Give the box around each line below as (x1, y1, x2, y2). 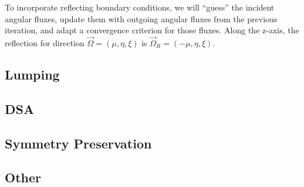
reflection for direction (5, 37, 85, 49)
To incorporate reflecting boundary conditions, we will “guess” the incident (5, 1, 275, 13)
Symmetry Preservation (5, 134, 152, 152)
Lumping (5, 65, 60, 83)
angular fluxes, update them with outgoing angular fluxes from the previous (5, 12, 278, 25)
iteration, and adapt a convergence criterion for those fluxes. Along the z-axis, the (5, 24, 299, 36)
